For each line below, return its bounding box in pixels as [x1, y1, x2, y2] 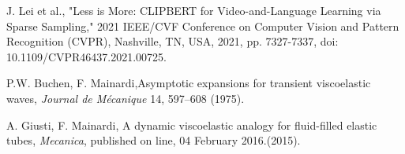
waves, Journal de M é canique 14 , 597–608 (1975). [6, 90, 245, 106]
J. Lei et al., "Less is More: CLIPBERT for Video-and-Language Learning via [6, 2, 381, 18]
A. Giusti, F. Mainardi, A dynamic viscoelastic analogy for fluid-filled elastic [6, 116, 377, 133]
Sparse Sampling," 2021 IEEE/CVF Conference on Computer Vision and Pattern [6, 17, 399, 34]
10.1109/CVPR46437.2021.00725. [6, 48, 167, 64]
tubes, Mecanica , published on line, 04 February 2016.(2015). [6, 132, 301, 148]
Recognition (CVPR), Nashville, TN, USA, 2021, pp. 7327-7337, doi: [6, 33, 339, 49]
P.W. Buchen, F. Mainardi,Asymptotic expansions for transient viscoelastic [6, 75, 371, 91]
